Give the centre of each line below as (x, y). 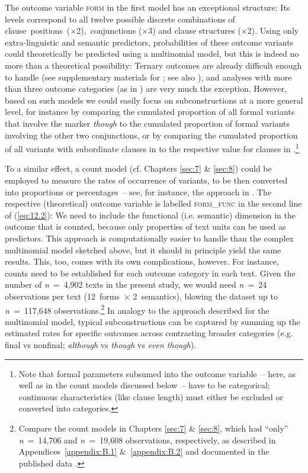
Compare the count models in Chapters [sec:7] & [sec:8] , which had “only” (153, 428)
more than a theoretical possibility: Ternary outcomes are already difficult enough (153, 65)
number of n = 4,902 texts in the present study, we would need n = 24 (136, 284)
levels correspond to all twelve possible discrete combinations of (120, 19)
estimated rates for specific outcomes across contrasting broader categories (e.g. (149, 333)
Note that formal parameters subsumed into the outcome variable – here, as (157, 373)
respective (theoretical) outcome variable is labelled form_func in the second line (153, 203)
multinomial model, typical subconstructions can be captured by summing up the (153, 321)
